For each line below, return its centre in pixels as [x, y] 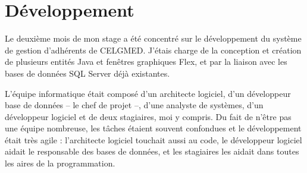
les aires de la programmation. [60, 163]
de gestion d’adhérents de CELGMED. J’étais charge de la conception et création [153, 50]
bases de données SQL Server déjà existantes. [87, 73]
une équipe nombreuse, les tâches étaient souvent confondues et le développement [153, 128]
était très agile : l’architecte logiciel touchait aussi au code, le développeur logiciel [153, 139]
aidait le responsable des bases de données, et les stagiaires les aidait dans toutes [152, 151]
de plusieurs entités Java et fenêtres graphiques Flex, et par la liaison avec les [146, 62]
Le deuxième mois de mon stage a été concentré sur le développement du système [153, 38]
